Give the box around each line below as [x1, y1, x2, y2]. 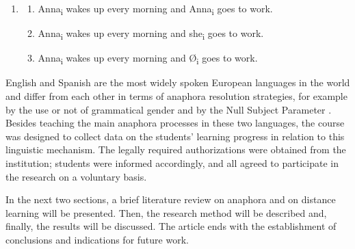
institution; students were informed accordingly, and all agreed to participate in [5, 155, 339, 170]
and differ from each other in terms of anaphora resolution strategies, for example [5, 88, 347, 103]
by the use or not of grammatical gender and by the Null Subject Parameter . [5, 102, 332, 116]
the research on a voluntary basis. [5, 169, 147, 183]
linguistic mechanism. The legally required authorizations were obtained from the [5, 142, 346, 157]
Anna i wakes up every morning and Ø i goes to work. [38, 51, 258, 67]
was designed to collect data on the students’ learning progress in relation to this [5, 129, 345, 143]
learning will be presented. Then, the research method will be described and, [5, 205, 327, 220]
